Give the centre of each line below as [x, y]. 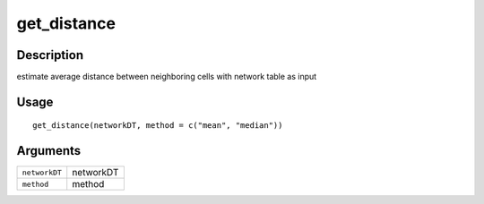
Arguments [49, 151]
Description [50, 55]
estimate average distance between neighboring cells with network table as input [167, 77]
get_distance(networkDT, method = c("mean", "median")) [158, 126]
